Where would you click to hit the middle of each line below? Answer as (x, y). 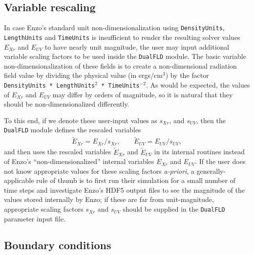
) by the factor (187, 75)
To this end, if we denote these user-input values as (81, 120)
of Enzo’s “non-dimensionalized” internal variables (79, 161)
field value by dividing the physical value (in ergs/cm (83, 75)
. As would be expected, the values (198, 84)
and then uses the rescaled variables (58, 152)
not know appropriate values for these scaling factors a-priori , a (99, 171)
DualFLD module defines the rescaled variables (73, 130)
